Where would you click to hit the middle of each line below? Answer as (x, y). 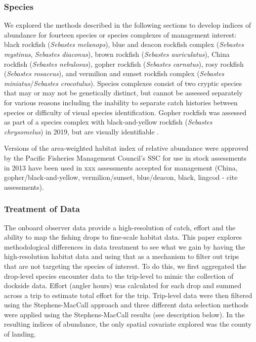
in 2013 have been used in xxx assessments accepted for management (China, (121, 167)
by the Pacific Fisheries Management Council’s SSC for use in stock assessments (125, 157)
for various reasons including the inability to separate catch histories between (121, 102)
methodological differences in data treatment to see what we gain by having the (125, 246)
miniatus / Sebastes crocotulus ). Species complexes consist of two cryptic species (123, 83)
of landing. (20, 334)
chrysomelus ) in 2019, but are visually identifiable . (82, 131)
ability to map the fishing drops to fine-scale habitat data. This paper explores (123, 237)
